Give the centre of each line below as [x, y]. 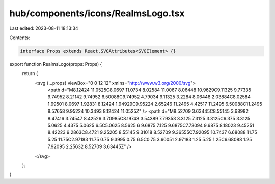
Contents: [20, 38]
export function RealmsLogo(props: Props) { [56, 64]
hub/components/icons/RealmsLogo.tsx [97, 13]
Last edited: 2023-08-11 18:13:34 [44, 28]
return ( [30, 73]
